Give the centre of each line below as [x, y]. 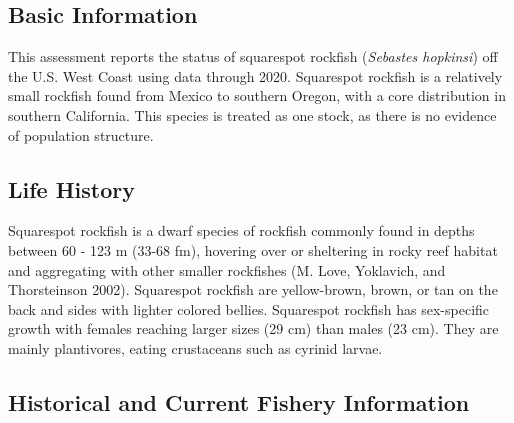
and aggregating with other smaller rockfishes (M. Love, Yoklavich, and [227, 269]
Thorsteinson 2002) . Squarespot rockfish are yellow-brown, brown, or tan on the [253, 289]
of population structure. [81, 134]
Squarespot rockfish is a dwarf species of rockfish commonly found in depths [241, 230]
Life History [72, 188]
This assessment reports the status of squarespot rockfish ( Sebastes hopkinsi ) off [253, 56]
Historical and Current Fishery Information [239, 401]
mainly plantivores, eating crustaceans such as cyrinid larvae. [195, 347]
